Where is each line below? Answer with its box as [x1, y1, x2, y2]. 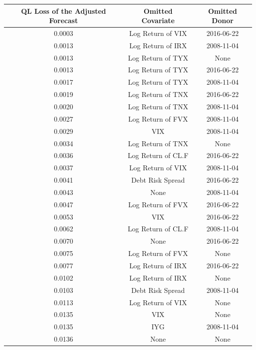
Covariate [141, 15, 175, 26]
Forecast [49, 15, 78, 26]
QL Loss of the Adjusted [21, 5, 106, 16]
